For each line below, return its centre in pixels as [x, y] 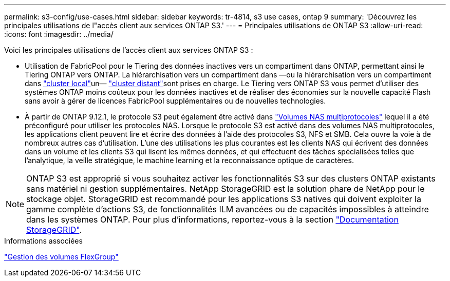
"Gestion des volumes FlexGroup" [61, 257]
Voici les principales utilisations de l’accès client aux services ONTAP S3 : [129, 50]
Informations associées [43, 241]
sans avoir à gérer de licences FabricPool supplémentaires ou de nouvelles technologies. [175, 101]
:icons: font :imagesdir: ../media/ [59, 34]
